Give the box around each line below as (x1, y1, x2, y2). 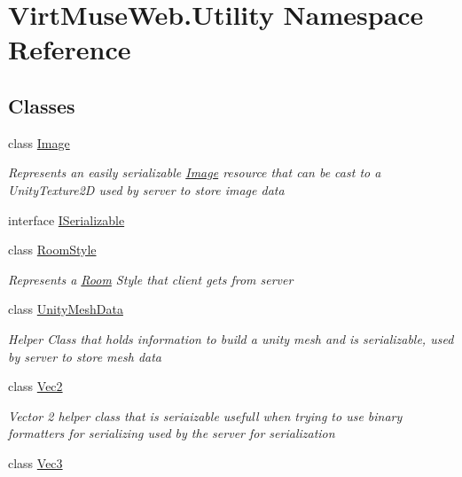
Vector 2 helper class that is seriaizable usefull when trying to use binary (8, 406, 403, 425)
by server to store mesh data (8, 347, 162, 365)
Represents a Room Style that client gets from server (8, 270, 294, 288)
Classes (8, 91, 75, 119)
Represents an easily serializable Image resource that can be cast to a (8, 163, 381, 182)
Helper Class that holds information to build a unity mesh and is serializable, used (8, 329, 454, 348)
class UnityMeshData (8, 300, 123, 318)
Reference (8, 31, 131, 67)
